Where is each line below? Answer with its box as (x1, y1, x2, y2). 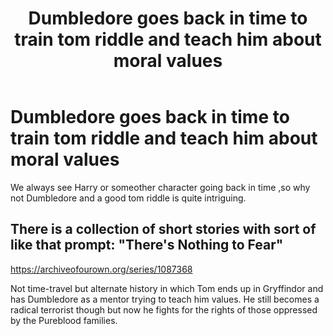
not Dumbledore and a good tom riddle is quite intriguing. (10, 192, 247, 204)
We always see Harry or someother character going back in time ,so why (10, 181, 311, 193)
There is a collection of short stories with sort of (10, 221, 317, 238)
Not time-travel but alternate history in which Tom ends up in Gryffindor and (10, 282, 324, 294)
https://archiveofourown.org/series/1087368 (10, 263, 193, 275)
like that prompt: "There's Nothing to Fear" (10, 237, 284, 254)
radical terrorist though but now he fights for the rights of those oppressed (10, 303, 318, 316)
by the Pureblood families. (10, 314, 118, 326)
